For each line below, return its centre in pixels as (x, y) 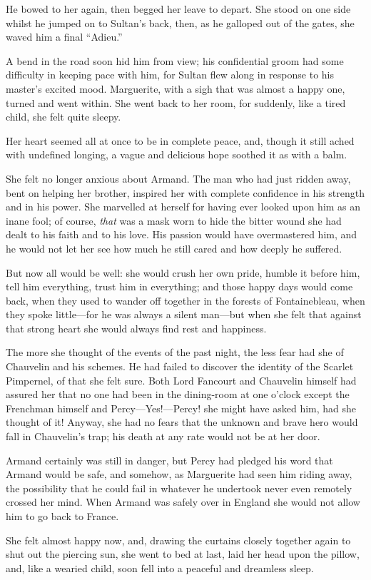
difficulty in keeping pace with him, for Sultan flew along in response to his (170, 75)
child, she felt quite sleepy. (63, 117)
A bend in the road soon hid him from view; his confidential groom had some (175, 60)
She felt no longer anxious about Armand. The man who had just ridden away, (178, 178)
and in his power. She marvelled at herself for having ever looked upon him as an (183, 207)
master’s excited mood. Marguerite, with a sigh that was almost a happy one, (176, 88)
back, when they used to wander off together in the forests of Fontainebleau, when (185, 300)
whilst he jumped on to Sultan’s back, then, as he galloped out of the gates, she (180, 22)
